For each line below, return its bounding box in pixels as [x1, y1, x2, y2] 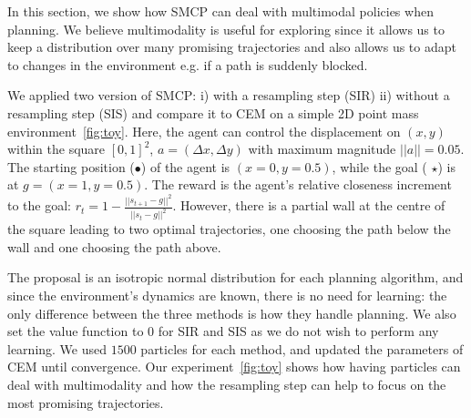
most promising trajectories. [7, 393, 164, 412]
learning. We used [7, 339, 108, 358]
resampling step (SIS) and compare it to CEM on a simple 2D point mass [7, 103, 419, 122]
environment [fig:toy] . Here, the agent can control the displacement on [7, 121, 401, 140]
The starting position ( [7, 157, 135, 176]
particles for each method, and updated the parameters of [140, 339, 464, 358]
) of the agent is [140, 157, 230, 176]
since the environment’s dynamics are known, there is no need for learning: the [7, 286, 447, 305]
